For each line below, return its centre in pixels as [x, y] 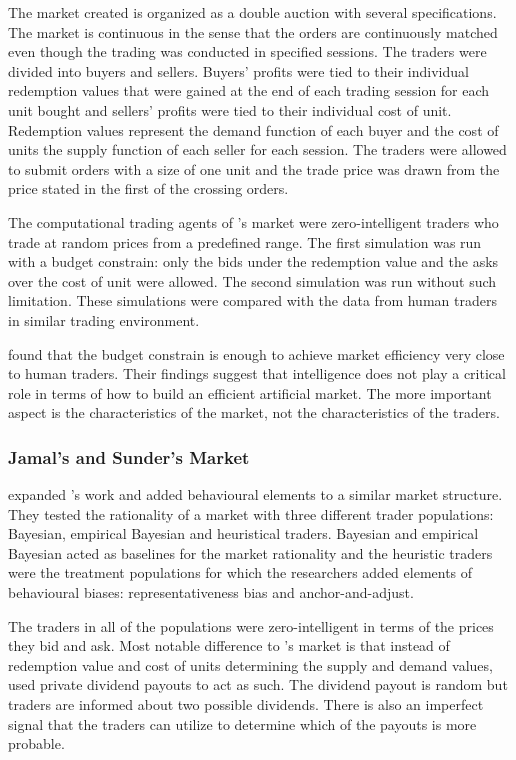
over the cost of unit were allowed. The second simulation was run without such [252, 280]
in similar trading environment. [104, 319]
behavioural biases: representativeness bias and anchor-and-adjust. [211, 592]
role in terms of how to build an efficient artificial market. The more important [250, 392]
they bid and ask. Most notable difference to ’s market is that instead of [229, 645]
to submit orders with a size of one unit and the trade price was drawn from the [254, 168]
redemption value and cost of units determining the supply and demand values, [250, 664]
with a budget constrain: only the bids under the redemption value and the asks [253, 261]
